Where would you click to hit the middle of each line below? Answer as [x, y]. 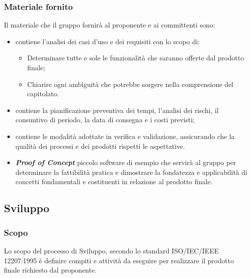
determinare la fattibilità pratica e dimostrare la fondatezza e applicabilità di [131, 172]
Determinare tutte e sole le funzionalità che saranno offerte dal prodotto [136, 58]
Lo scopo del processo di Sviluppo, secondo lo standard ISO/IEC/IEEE [112, 250]
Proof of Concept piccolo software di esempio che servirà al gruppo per [126, 162]
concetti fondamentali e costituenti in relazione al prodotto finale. [114, 181]
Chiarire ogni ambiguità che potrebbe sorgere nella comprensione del [130, 84]
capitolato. [43, 94]
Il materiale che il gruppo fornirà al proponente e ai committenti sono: [110, 25]
